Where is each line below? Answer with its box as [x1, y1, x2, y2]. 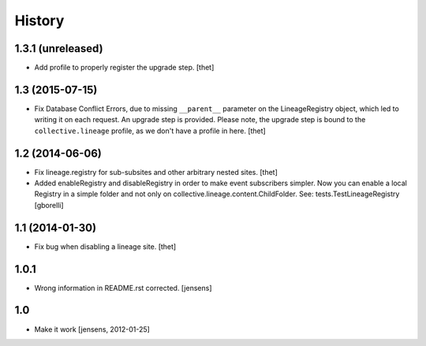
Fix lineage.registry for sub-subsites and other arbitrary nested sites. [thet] [34, 167, 278, 177]
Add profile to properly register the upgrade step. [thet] [34, 63, 215, 73]
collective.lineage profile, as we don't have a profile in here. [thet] [34, 126, 266, 136]
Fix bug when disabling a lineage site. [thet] [34, 241, 177, 251]
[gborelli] [34, 200, 64, 210]
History [14, 12, 65, 29]
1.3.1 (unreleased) [14, 42, 103, 55]
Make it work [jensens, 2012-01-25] [34, 324, 150, 334]
